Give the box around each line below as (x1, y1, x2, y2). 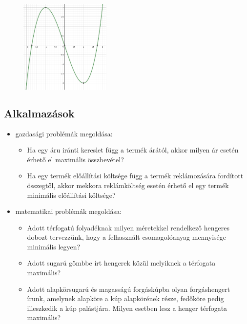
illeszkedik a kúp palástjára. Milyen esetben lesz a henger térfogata (27, 303, 227, 313)
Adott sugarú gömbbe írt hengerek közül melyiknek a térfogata (27, 258, 216, 268)
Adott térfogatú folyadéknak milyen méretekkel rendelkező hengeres (27, 222, 229, 232)
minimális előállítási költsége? (27, 190, 116, 200)
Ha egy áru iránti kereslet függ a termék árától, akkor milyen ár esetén (27, 145, 239, 155)
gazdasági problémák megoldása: (15, 128, 113, 138)
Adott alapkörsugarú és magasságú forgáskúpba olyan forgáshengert (27, 284, 230, 294)
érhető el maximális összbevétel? (27, 154, 124, 164)
